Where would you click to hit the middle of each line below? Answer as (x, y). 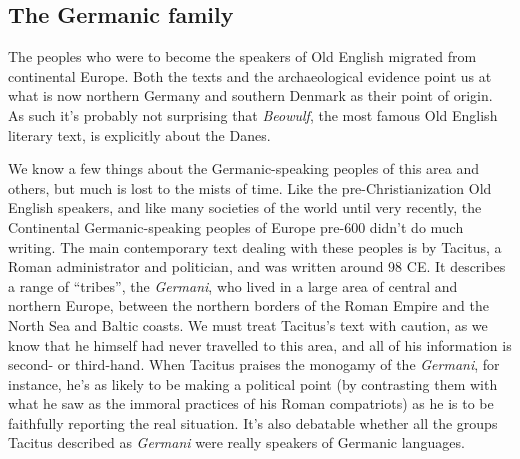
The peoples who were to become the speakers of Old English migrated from (242, 56)
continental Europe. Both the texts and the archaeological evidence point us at (250, 75)
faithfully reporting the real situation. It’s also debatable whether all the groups (253, 422)
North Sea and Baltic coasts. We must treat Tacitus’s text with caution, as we (248, 324)
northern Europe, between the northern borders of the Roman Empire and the (248, 305)
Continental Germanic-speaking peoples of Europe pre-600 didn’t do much (236, 226)
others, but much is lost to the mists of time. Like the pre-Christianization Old (250, 187)
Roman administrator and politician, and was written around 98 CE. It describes (257, 266)
